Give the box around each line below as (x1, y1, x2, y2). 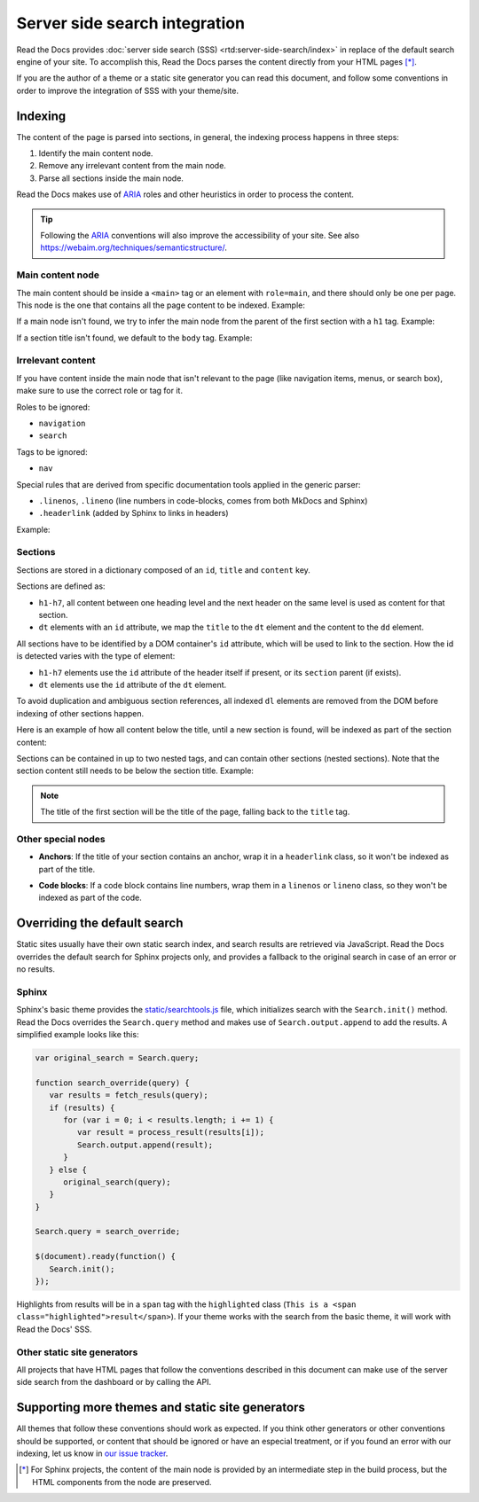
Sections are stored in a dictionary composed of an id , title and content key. (16, 564, 310, 575)
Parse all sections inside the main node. (38, 173, 184, 184)
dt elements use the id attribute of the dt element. (38, 679, 227, 690)
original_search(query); (63, 1177, 172, 1187)
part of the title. (38, 864, 96, 874)
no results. (16, 964, 55, 974)
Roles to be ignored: (16, 402, 90, 412)
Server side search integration (16, 13, 246, 33)
